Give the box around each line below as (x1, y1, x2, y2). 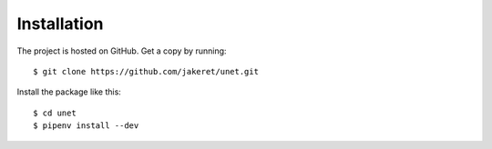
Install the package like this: (16, 86, 122, 97)
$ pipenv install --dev (33, 121, 139, 131)
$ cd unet (33, 107, 77, 118)
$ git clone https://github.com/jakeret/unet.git (33, 66, 260, 76)
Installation (16, 14, 104, 34)
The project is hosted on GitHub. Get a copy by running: (16, 45, 227, 56)
